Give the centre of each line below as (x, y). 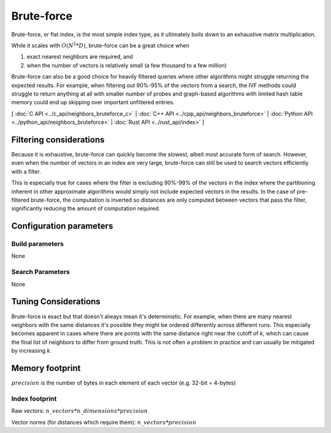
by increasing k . (32, 351)
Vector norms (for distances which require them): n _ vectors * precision (104, 422)
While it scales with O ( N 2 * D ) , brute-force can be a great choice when (100, 45)
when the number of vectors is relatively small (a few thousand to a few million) (127, 65)
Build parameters (38, 244)
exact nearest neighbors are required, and (80, 57)
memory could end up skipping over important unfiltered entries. (93, 102)
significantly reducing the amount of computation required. (86, 209)
